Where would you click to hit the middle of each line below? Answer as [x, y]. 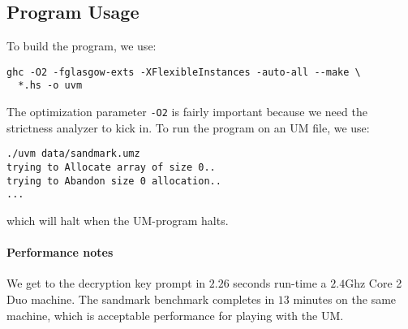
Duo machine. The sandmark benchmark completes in [141, 299]
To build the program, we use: [82, 46]
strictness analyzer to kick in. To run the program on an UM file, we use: [188, 127]
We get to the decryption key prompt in [106, 283]
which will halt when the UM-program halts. [118, 220]
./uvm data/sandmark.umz [73, 154]
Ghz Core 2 [374, 283]
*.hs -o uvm [50, 86]
